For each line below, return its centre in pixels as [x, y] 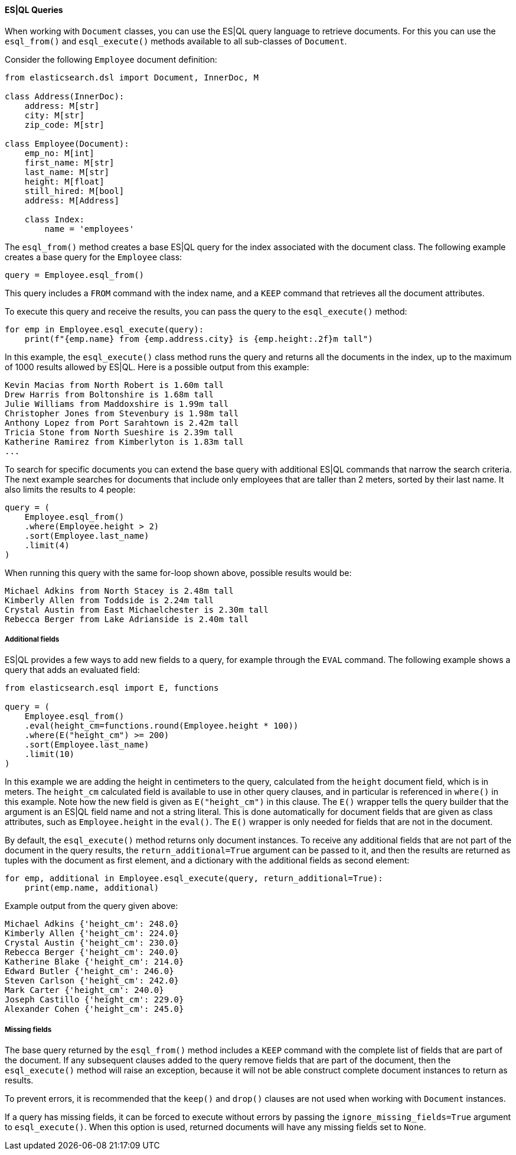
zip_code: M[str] [64, 124]
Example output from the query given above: [92, 906]
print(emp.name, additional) [92, 888]
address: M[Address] [72, 200]
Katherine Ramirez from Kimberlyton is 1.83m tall [124, 441]
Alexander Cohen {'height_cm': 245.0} [94, 1009]
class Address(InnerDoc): [65, 96]
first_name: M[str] [69, 162]
